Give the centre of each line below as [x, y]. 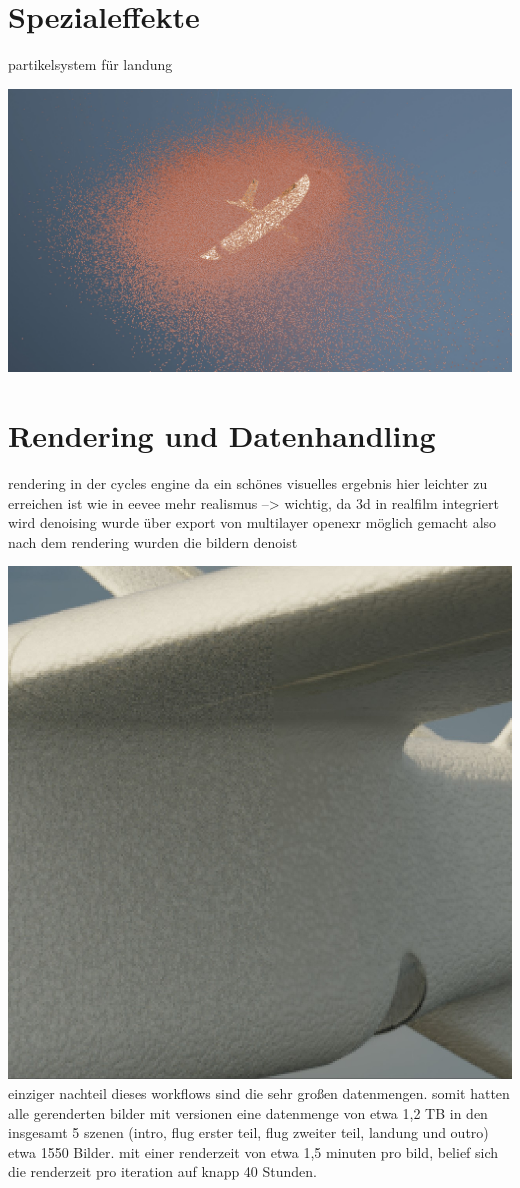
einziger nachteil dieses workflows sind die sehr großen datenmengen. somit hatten [259, 1092]
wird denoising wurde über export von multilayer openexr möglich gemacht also [252, 522]
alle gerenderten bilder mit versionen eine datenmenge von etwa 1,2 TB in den [248, 1112]
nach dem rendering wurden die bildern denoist [153, 541]
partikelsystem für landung [90, 64]
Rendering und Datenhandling [222, 435]
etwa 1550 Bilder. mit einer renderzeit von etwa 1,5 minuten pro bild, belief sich [253, 1151]
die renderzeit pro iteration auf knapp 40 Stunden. [162, 1171]
